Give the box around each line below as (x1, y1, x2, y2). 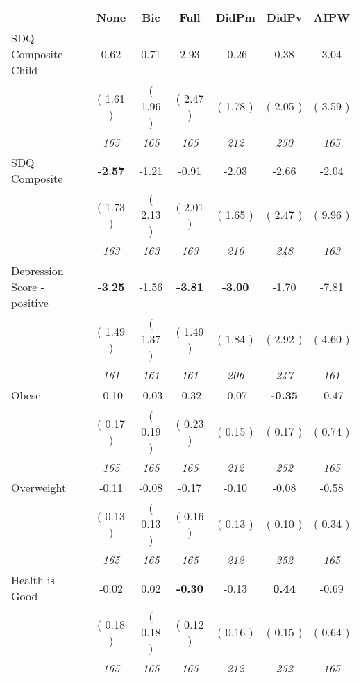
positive (11, 295, 49, 311)
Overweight (11, 479, 67, 495)
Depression (11, 263, 64, 279)
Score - (11, 279, 45, 295)
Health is (11, 572, 55, 588)
